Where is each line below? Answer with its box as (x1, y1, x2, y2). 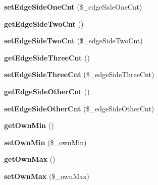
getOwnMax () (4, 154, 56, 164)
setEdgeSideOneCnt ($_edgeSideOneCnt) (4, 2, 142, 12)
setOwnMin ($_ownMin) (4, 137, 87, 147)
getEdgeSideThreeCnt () (4, 52, 90, 63)
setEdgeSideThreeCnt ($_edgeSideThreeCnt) (4, 69, 154, 80)
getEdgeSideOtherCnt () (4, 86, 90, 96)
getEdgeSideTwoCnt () (4, 18, 84, 29)
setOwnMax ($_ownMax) (4, 170, 90, 181)
